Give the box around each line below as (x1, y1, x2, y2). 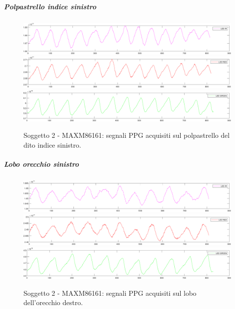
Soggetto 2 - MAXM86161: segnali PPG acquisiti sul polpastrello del (23, 130, 230, 140)
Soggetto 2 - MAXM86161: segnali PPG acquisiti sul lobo (23, 287, 197, 298)
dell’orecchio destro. (23, 297, 83, 308)
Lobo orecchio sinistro (4, 159, 79, 169)
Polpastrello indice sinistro (4, 1, 96, 11)
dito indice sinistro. (23, 140, 81, 150)
